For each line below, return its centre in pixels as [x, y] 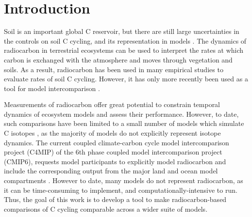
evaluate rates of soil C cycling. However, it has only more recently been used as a [126, 79]
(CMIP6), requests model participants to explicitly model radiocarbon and [115, 161]
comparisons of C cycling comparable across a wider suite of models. [106, 209]
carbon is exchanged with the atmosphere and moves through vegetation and [118, 59]
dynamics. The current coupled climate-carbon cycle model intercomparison [117, 142]
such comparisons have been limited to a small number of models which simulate [124, 123]
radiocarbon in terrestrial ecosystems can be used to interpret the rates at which [124, 50]
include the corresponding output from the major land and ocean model [111, 171]
